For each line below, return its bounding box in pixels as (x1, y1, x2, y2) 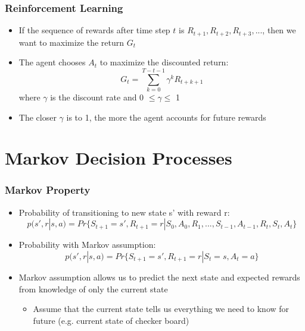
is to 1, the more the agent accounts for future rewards (66, 111, 266, 123)
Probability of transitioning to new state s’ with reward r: (18, 206, 230, 218)
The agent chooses (18, 56, 86, 68)
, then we (262, 24, 296, 36)
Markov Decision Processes (5, 146, 232, 170)
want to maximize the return (18, 36, 125, 48)
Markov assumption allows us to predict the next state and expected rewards (18, 270, 300, 283)
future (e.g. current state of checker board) (33, 314, 189, 326)
